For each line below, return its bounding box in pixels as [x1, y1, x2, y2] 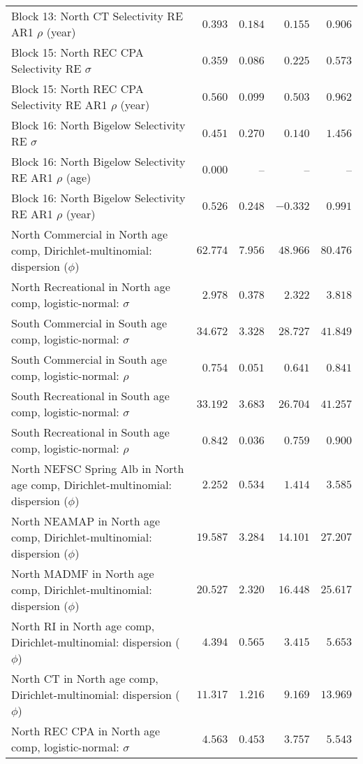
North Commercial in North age [11, 226, 168, 242]
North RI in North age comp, [11, 618, 155, 634]
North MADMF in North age [11, 565, 154, 581]
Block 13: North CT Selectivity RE [11, 8, 184, 24]
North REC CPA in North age [11, 723, 161, 739]
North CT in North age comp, [11, 670, 158, 686]
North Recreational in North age [11, 278, 170, 295]
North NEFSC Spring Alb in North [11, 460, 184, 476]
